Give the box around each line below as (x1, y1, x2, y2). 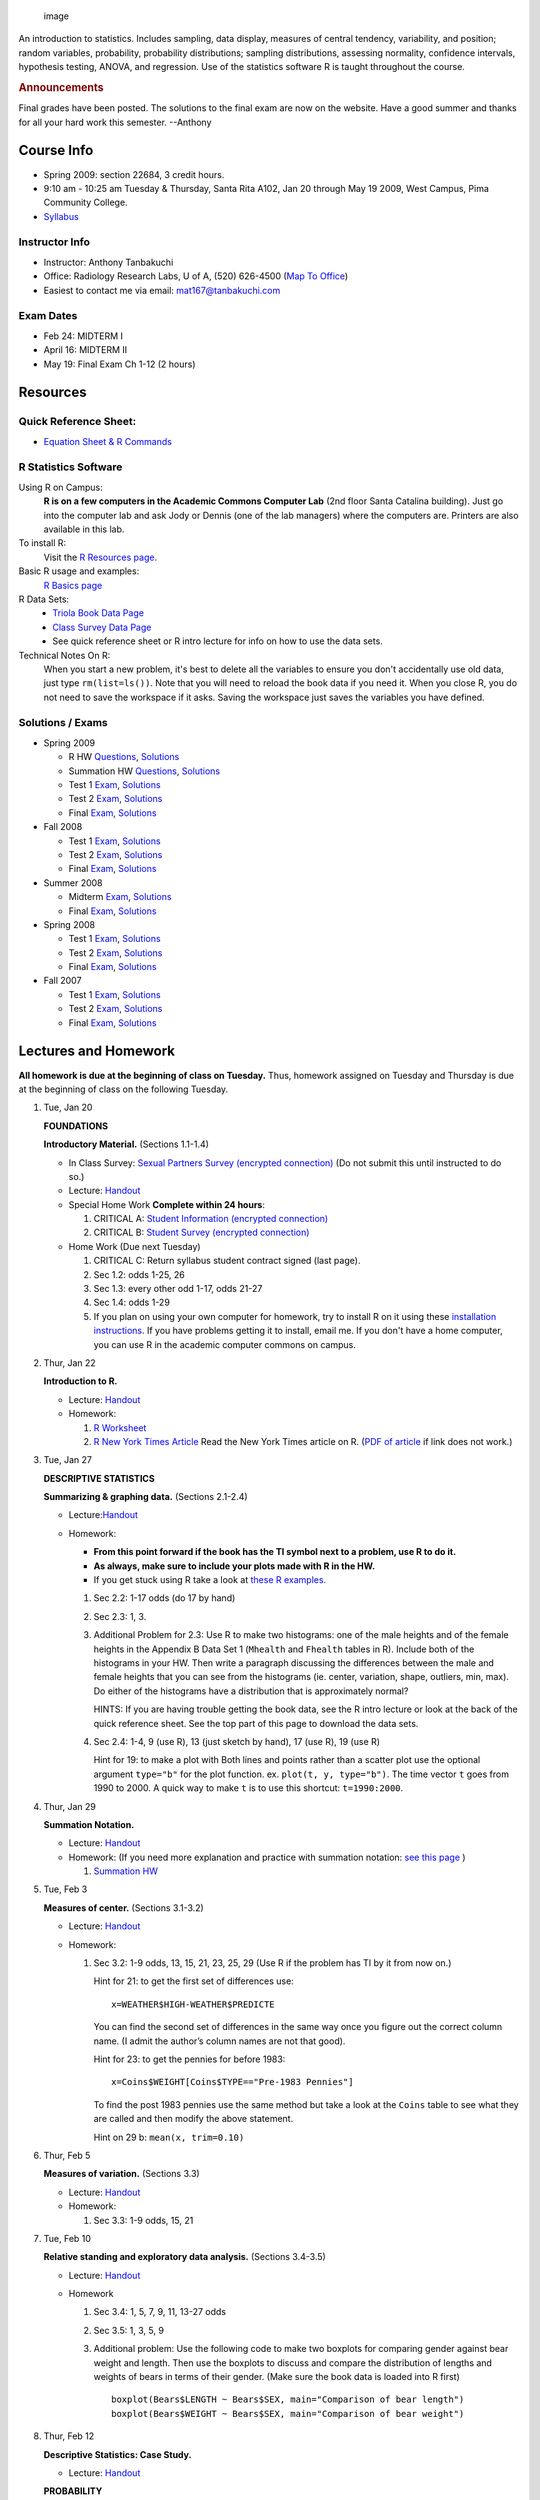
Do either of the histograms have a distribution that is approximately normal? (93, 1685, 409, 1697)
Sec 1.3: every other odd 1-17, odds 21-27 (93, 1283, 263, 1295)
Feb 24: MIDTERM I (43, 330, 124, 342)
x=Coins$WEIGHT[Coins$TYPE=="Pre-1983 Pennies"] (111, 2076, 354, 2088)
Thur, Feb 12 (43, 2430, 95, 2442)
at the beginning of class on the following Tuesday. (18, 1083, 229, 1095)
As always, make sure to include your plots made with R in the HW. (93, 1560, 375, 1572)
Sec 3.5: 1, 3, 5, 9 (93, 2324, 165, 2336)
